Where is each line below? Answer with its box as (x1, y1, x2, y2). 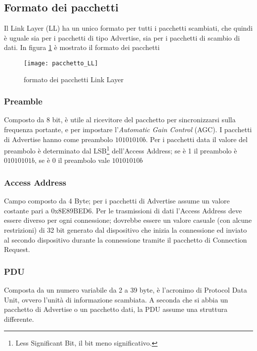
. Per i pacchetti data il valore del (145, 134, 248, 144)
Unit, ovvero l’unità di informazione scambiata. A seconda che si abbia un (4, 294, 228, 304)
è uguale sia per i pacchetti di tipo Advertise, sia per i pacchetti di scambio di (4, 32, 240, 43)
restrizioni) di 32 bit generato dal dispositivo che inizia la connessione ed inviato (4, 225, 247, 235)
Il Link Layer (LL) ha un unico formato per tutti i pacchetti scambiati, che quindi (4, 23, 253, 33)
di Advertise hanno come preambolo (4, 134, 113, 144)
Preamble (4, 95, 43, 107)
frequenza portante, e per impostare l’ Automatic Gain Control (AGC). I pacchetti (4, 124, 252, 135)
